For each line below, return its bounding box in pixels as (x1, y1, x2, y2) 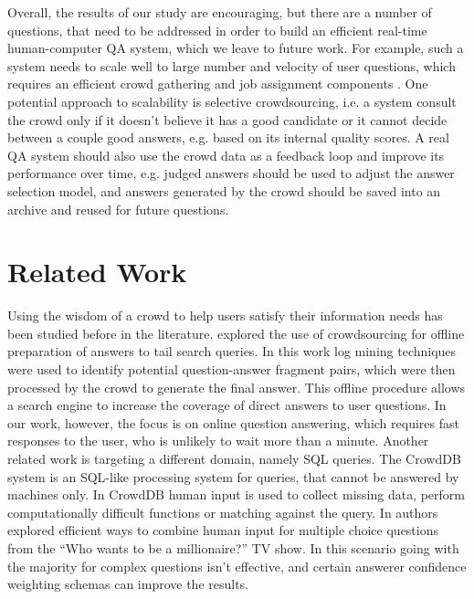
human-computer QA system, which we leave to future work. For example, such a (7, 38, 464, 58)
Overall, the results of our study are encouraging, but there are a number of (7, 3, 432, 21)
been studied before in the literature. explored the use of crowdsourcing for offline (7, 323, 465, 342)
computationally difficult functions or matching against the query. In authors (7, 502, 438, 521)
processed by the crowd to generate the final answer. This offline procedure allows (7, 377, 466, 396)
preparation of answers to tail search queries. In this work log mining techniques (7, 342, 457, 361)
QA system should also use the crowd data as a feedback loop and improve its (7, 145, 445, 164)
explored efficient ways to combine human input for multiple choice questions (7, 520, 439, 540)
